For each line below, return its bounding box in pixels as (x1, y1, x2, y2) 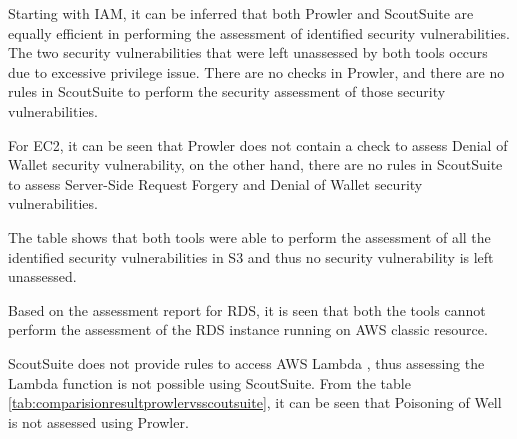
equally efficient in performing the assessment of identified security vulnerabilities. (8, 22, 510, 43)
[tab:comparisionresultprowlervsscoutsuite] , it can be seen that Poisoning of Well (8, 392, 502, 413)
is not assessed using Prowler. (8, 411, 189, 432)
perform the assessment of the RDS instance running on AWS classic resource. (8, 319, 488, 340)
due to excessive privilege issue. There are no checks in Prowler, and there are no (8, 61, 505, 82)
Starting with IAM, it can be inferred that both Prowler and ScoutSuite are (8, 3, 474, 23)
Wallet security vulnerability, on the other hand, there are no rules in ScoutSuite (8, 154, 503, 175)
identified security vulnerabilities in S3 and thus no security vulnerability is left (8, 246, 494, 267)
